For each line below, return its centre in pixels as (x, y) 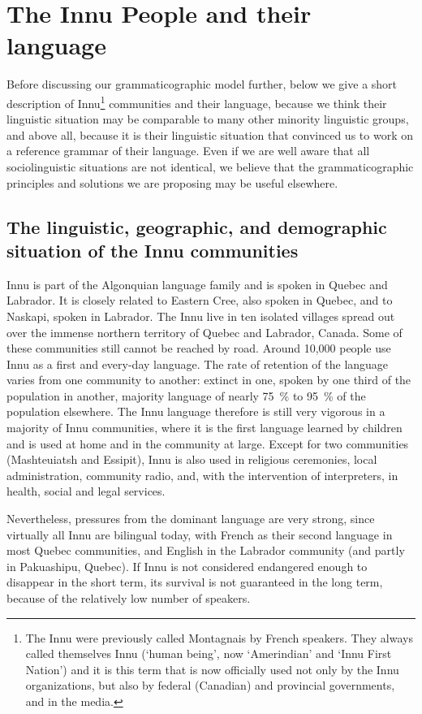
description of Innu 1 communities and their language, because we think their (197, 102)
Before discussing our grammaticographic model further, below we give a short (202, 84)
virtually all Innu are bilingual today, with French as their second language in (200, 534)
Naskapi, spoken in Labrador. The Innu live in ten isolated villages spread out (201, 316)
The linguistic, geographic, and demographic (197, 226)
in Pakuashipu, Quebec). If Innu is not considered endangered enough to (187, 566)
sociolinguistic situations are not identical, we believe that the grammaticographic (210, 166)
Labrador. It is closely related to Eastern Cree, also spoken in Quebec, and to (200, 300)
